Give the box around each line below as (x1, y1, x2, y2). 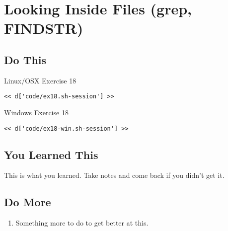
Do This (4, 52, 47, 67)
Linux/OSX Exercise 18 (4, 75, 76, 85)
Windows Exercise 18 (4, 107, 69, 118)
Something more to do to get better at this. (15, 218, 149, 228)
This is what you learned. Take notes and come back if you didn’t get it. (4, 170, 225, 180)
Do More (4, 194, 51, 210)
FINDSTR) (4, 18, 83, 38)
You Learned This (4, 147, 98, 162)
